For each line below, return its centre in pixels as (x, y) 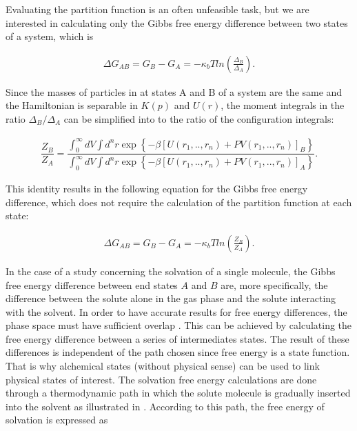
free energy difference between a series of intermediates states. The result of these (177, 338)
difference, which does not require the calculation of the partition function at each (179, 202)
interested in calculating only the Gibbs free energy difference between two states (177, 22)
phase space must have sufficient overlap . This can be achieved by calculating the (179, 325)
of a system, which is (50, 36)
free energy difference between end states (92, 284)
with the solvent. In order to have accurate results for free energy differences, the (176, 311)
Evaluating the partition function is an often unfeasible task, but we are (157, 9)
